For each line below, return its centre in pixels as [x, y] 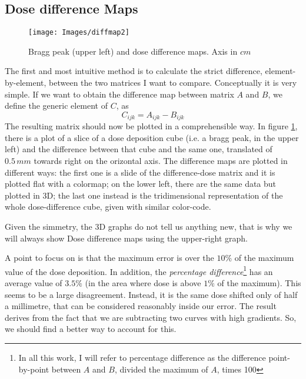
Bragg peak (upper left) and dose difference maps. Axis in [133, 51]
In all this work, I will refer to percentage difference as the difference [142, 358]
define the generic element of [56, 105]
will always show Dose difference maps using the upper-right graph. [126, 238]
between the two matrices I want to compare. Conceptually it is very [173, 83]
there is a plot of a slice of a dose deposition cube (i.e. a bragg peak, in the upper [152, 137]
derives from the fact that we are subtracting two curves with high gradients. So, [151, 317]
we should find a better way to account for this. [91, 329]
